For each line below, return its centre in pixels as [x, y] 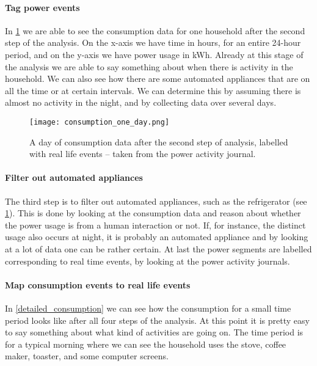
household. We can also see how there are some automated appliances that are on [158, 79]
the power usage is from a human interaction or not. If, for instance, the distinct [155, 225]
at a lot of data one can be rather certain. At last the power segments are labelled [158, 248]
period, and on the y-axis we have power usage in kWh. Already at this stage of [154, 54]
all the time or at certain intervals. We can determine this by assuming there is [153, 90]
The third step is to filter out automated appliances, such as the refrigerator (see [156, 201]
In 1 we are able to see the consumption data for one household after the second [155, 30]
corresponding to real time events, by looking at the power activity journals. [148, 261]
